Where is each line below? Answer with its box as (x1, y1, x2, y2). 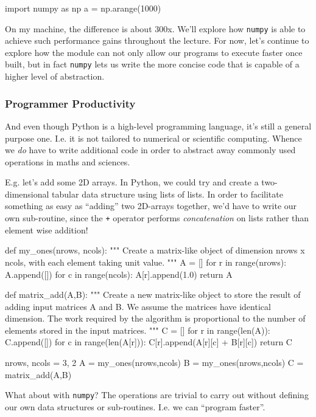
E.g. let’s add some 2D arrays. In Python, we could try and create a (5, 176, 259, 188)
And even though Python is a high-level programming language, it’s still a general (5, 119, 312, 132)
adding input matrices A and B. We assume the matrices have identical (5, 300, 271, 312)
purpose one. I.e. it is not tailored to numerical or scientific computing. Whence (5, 131, 302, 144)
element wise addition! (5, 223, 88, 236)
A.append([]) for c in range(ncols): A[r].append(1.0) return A (5, 267, 233, 280)
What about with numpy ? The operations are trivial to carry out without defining (5, 388, 309, 401)
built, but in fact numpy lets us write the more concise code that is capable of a (5, 58, 300, 71)
